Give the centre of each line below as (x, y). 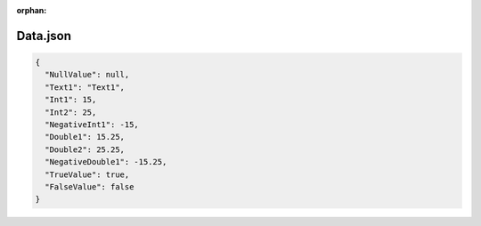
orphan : (32, 10)
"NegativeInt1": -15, (92, 124)
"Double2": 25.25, (85, 149)
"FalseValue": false (90, 186)
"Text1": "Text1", (85, 87)
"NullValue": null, (87, 75)
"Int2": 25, (71, 112)
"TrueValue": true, (87, 174)
